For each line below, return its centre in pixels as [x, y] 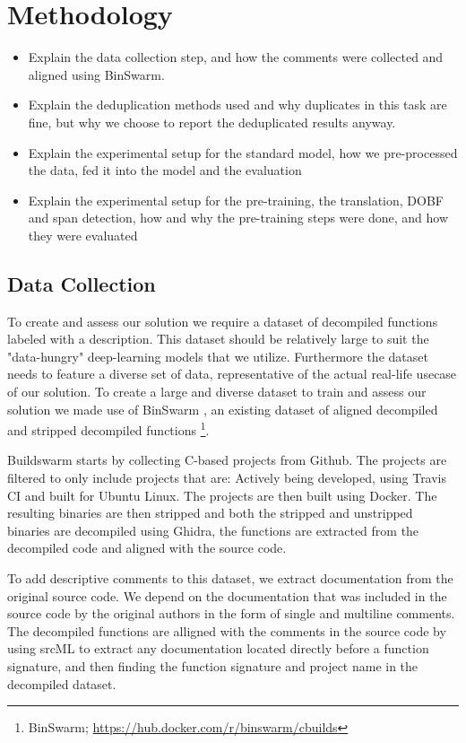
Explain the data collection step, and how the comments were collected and [236, 57]
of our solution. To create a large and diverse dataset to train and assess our [217, 392]
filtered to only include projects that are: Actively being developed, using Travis [227, 478]
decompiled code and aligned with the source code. [147, 548]
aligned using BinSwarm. [96, 74]
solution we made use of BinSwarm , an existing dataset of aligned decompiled [223, 409]
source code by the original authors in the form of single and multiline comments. [231, 613]
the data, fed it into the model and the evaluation [165, 170]
